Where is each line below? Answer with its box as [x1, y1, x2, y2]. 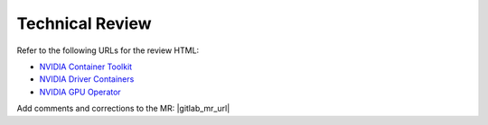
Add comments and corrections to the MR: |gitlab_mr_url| [16, 103, 230, 114]
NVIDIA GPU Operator [39, 86, 121, 97]
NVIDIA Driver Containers [39, 74, 135, 85]
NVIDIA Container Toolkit [39, 61, 133, 72]
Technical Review [16, 13, 153, 33]
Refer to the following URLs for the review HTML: [16, 45, 200, 56]
